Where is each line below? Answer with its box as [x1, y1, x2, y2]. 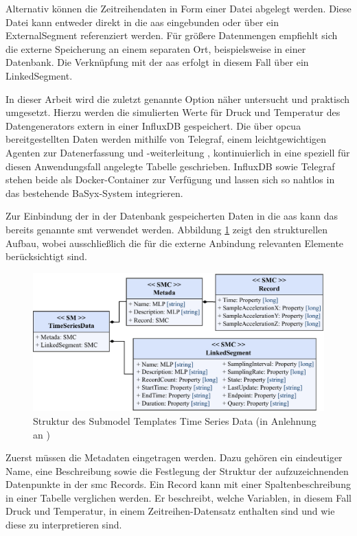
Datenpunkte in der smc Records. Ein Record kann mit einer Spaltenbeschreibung [5, 477, 351, 491]
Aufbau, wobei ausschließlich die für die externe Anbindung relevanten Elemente [5, 235, 344, 250]
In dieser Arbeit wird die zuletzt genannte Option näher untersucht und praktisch [5, 91, 350, 106]
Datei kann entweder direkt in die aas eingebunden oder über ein [5, 14, 279, 29]
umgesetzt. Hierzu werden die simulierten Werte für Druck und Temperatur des [5, 105, 341, 119]
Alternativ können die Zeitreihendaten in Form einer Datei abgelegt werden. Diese [5, 1, 352, 15]
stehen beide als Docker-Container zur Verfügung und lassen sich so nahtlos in [5, 172, 335, 187]
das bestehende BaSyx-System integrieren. [5, 185, 183, 200]
